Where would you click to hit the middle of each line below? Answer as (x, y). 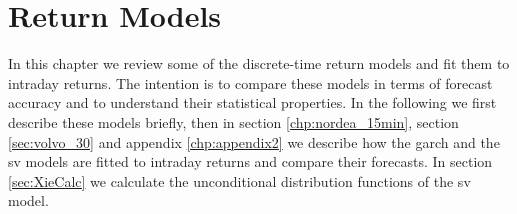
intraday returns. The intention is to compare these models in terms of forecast (250, 82)
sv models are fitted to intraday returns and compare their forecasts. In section (250, 161)
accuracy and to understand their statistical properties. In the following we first (252, 102)
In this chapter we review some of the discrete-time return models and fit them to (259, 63)
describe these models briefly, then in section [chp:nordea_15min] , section (233, 121)
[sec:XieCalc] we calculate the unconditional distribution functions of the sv (239, 180)
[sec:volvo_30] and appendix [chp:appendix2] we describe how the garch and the (254, 141)
